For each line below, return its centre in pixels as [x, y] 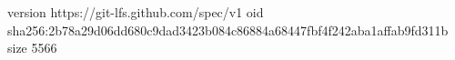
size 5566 [32, 48]
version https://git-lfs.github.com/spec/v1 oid [136, 12]
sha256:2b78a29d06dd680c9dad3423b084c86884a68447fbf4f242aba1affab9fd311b [228, 30]
